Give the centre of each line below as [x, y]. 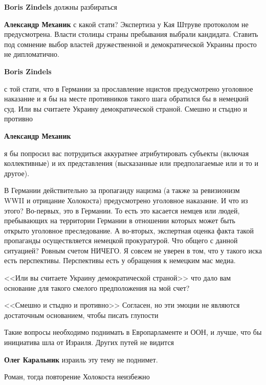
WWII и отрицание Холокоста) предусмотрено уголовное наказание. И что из [126, 200]
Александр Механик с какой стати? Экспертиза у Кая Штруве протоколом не [126, 24]
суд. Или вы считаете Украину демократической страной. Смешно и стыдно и [126, 108]
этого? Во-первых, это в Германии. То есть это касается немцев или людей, [122, 210]
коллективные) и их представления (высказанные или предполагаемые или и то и [131, 163]
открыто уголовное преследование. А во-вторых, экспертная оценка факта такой [129, 230]
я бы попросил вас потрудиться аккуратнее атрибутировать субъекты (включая [127, 153]
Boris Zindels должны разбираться [61, 7]
